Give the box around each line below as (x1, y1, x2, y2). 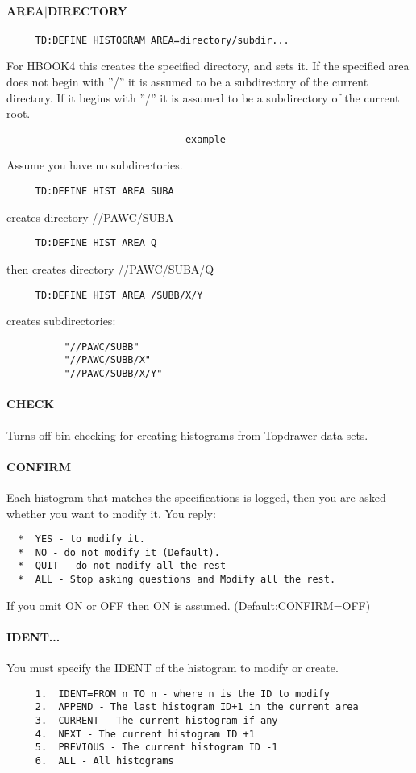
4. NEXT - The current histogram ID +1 (35, 728, 255, 740)
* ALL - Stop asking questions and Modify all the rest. (18, 574, 336, 586)
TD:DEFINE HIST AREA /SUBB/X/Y (35, 289, 203, 301)
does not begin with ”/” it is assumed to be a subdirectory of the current (6, 73, 368, 90)
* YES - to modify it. (18, 533, 145, 545)
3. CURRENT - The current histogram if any (35, 715, 278, 727)
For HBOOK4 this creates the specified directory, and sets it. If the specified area (6, 57, 410, 74)
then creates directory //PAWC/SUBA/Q (6, 260, 214, 277)
